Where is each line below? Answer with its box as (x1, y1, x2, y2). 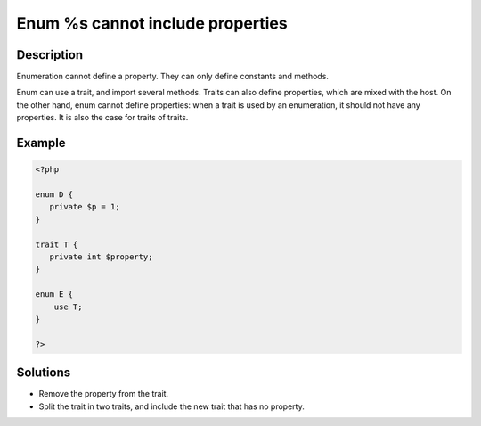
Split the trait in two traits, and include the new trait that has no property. (38, 401, 305, 412)
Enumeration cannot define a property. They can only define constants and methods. (16, 71, 330, 82)
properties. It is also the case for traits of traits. (16, 112, 189, 123)
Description (16, 47, 84, 62)
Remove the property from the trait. (38, 389, 169, 399)
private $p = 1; (49, 201, 120, 212)
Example (16, 135, 66, 151)
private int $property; (49, 251, 153, 262)
